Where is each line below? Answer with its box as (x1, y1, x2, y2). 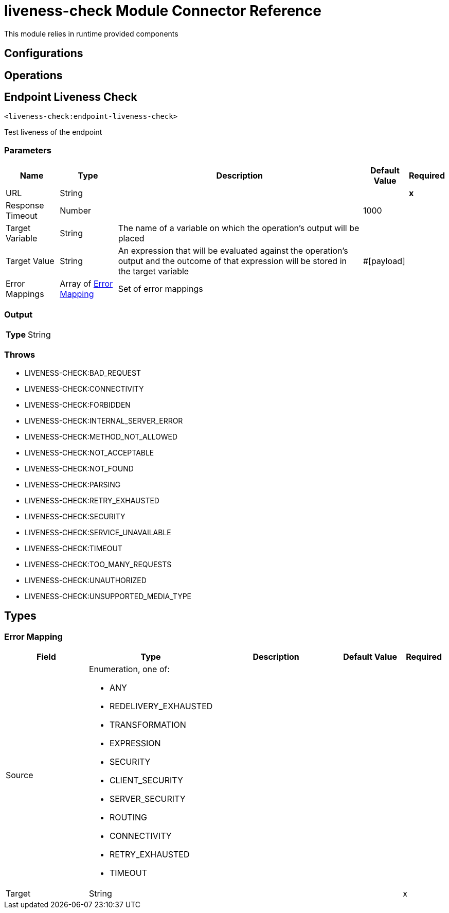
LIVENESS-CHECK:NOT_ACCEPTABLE (25, 448, 154, 457)
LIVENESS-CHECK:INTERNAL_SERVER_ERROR (25, 416, 183, 425)
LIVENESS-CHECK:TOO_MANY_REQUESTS (25, 559, 172, 569)
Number (60, 205, 91, 216)
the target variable (118, 266, 189, 277)
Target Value (6, 256, 55, 267)
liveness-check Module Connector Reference (4, 2, 321, 20)
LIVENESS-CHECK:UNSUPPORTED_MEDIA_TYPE (25, 591, 191, 601)
